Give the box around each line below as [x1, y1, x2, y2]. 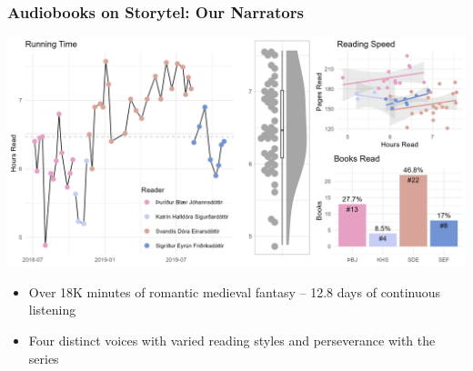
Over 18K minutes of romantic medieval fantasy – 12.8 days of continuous [28, 282, 441, 301]
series [28, 348, 59, 367]
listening [28, 300, 76, 319]
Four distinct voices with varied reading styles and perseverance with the [28, 331, 436, 349]
